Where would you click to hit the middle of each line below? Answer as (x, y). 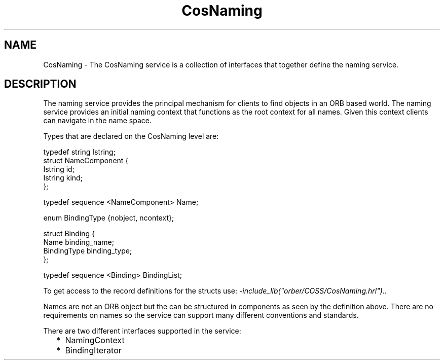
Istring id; (59, 169)
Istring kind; (63, 178)
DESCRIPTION (40, 84)
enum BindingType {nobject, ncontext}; (109, 218)
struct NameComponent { (86, 161)
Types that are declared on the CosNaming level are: (131, 136)
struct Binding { (69, 234)
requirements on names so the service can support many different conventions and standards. (201, 315)
